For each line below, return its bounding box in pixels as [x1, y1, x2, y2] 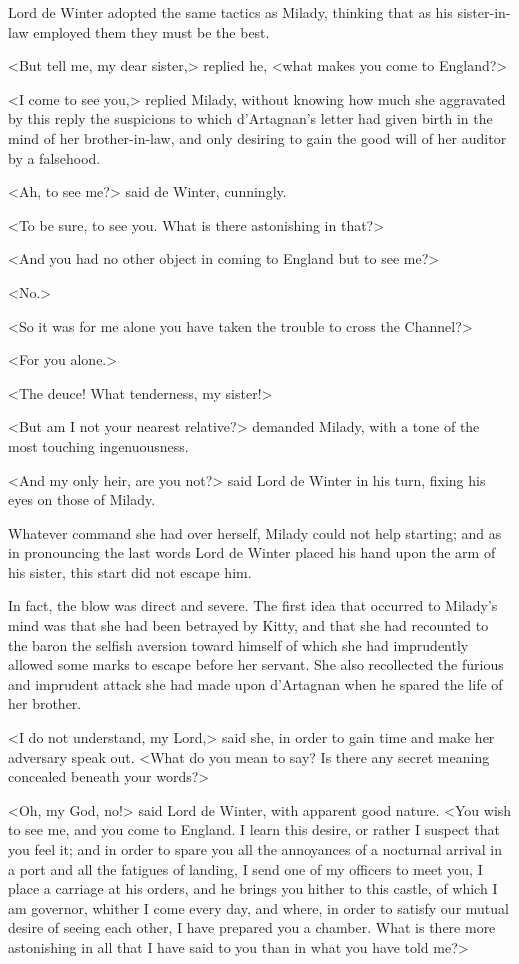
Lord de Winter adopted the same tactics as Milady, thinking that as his [8, 2, 453, 22]
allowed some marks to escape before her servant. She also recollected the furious [8, 654, 504, 675]
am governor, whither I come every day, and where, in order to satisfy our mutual [8, 897, 509, 918]
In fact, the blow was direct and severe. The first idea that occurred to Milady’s [8, 595, 498, 616]
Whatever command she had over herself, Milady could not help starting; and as [8, 522, 502, 543]
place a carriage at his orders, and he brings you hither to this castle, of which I [8, 878, 498, 899]
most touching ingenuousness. [8, 435, 189, 456]
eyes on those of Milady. [8, 489, 156, 510]
